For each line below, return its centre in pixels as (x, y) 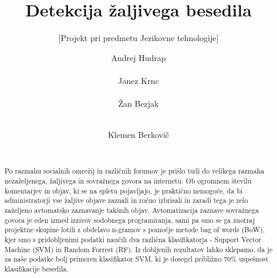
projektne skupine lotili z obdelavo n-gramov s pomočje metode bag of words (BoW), (134, 230)
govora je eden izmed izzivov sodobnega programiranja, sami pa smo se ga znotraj (130, 220)
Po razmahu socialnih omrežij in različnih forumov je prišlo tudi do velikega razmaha (134, 171)
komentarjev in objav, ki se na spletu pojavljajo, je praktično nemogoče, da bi (124, 190)
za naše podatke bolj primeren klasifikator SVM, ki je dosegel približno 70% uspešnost (136, 259)
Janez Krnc (138, 80)
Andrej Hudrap (138, 57)
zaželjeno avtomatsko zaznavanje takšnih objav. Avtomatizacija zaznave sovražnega (132, 210)
